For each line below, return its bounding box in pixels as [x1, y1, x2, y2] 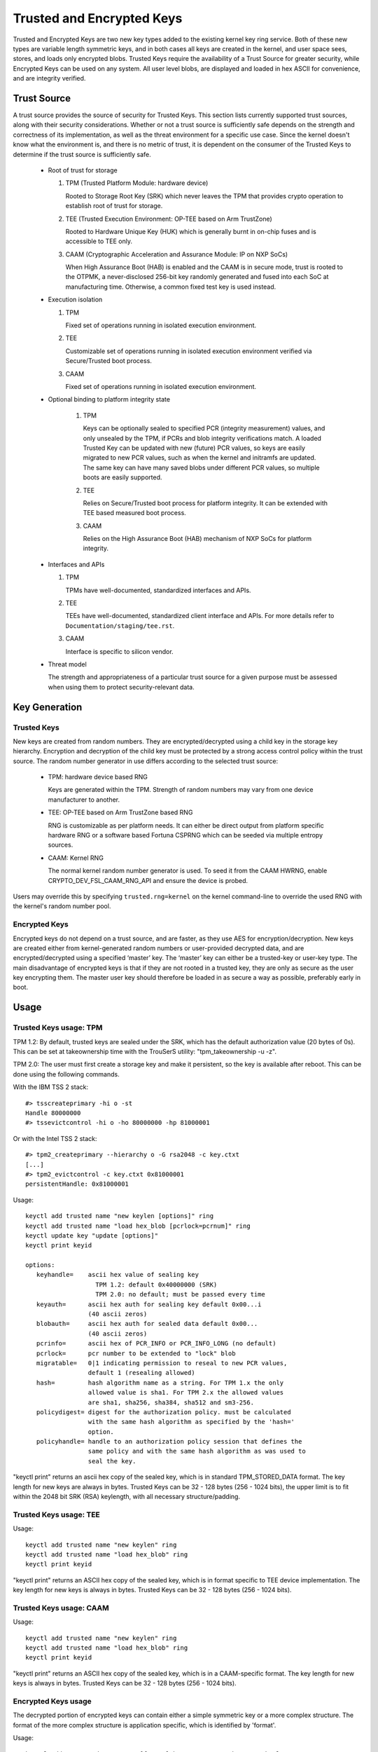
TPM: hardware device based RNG [48, 773, 148, 781]
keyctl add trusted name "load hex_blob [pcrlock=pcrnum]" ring [25, 1221, 251, 1230]
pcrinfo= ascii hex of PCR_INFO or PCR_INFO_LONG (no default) [36, 1339, 276, 1348]
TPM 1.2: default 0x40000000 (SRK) [95, 1280, 218, 1289]
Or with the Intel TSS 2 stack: [13, 1134, 97, 1142]
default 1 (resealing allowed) [87, 1369, 195, 1377]
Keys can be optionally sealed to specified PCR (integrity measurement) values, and [83, 424, 325, 432]
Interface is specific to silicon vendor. [65, 647, 174, 655]
